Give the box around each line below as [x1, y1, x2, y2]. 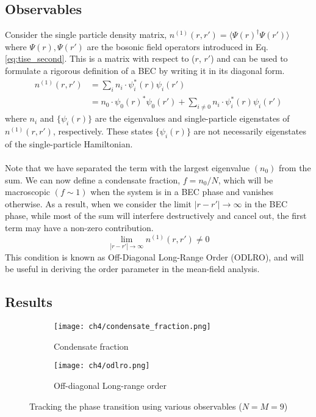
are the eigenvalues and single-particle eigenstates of [95, 112, 290, 125]
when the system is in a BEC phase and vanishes [90, 185, 274, 198]
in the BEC [245, 197, 288, 210]
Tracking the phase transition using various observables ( [29, 399, 242, 412]
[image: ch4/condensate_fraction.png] [54, 322, 211, 331]
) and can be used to [210, 52, 288, 65]
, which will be [218, 173, 273, 186]
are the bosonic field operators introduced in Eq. [87, 40, 268, 53]
